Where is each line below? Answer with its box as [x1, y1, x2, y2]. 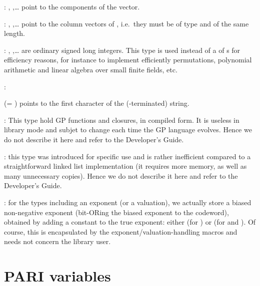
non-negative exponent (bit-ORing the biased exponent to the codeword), [4, 207, 229, 217]
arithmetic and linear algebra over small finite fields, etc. [4, 64, 177, 74]
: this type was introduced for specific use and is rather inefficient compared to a [4, 151, 251, 161]
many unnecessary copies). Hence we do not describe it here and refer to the [4, 170, 238, 181]
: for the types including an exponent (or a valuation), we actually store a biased [4, 197, 251, 207]
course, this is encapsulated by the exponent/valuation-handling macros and [4, 226, 237, 237]
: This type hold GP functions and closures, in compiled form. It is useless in [4, 114, 239, 125]
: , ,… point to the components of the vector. [4, 1, 140, 11]
